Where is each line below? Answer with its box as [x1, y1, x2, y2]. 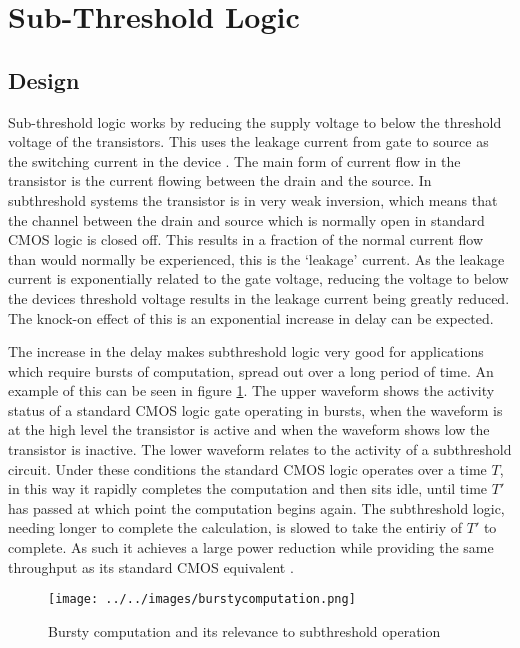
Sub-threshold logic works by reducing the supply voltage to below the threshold [8, 111, 502, 132]
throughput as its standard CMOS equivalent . [8, 556, 294, 577]
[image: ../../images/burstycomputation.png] [48, 592, 356, 607]
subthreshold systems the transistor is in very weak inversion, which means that [8, 189, 498, 210]
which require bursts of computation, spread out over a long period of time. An [8, 360, 494, 381]
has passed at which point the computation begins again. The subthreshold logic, [8, 497, 505, 518]
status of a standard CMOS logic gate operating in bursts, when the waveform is [8, 399, 503, 420]
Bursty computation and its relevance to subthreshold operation [48, 620, 441, 641]
